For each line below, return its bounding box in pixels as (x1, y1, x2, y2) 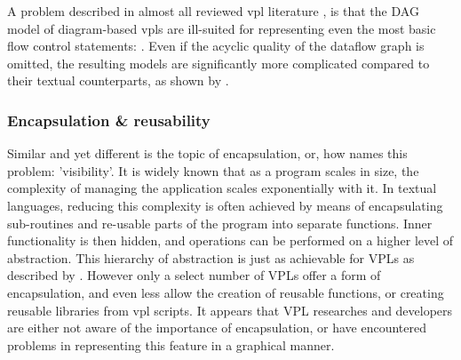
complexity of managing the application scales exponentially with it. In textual (7, 179, 437, 197)
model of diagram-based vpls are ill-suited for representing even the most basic (7, 19, 436, 37)
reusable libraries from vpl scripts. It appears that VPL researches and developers (7, 300, 453, 319)
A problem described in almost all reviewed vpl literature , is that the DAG (7, 2, 419, 20)
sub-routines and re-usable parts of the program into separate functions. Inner (7, 213, 433, 232)
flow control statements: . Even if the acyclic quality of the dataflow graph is (7, 36, 425, 55)
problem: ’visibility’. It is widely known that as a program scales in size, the (7, 161, 419, 180)
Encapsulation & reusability (7, 108, 211, 131)
